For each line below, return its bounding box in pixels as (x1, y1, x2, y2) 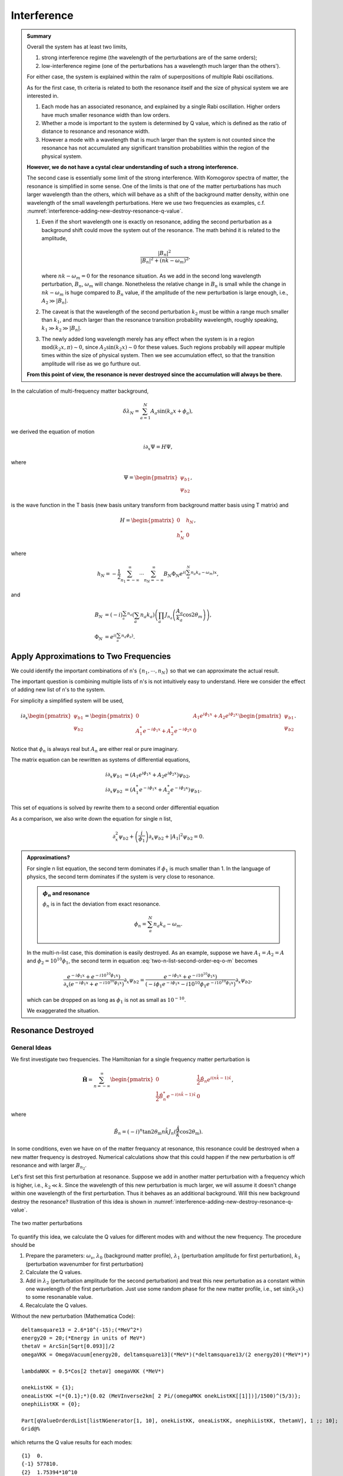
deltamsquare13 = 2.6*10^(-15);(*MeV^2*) (21, 1326, 143, 1333)
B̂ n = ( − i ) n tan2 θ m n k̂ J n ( (114, 1127, 176, 1136)
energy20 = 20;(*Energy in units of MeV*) (21, 1334, 146, 1341)
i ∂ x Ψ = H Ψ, (143, 443, 173, 452)
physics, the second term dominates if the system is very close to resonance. (27, 873, 215, 880)
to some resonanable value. (25, 1294, 93, 1301)
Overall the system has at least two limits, (27, 43, 128, 50)
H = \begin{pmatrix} (120, 517, 175, 524)
